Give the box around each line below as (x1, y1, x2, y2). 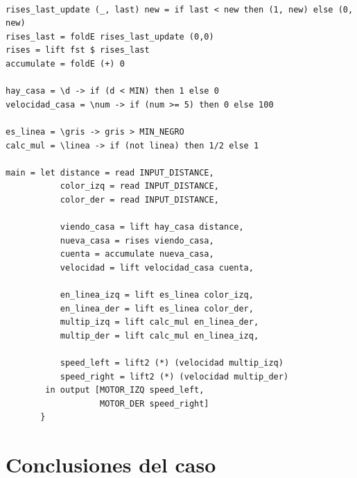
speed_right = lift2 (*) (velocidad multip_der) (60, 371, 289, 382)
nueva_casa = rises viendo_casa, (60, 235, 214, 246)
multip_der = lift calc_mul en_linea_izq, (60, 330, 259, 341)
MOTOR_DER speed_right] (100, 398, 209, 409)
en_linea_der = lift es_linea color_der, (60, 303, 254, 314)
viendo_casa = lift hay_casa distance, (60, 222, 244, 232)
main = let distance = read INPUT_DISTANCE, (6, 167, 214, 178)
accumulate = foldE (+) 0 (6, 58, 125, 69)
